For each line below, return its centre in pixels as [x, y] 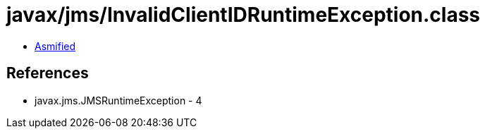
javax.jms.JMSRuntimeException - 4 [118, 100]
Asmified [55, 46]
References [48, 73]
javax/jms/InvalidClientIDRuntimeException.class [244, 15]
